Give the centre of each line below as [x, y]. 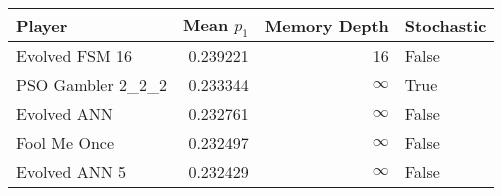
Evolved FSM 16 [74, 56]
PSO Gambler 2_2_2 [92, 85]
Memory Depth [326, 25]
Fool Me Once [65, 143]
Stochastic [445, 25]
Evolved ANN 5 [71, 172]
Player [42, 25]
